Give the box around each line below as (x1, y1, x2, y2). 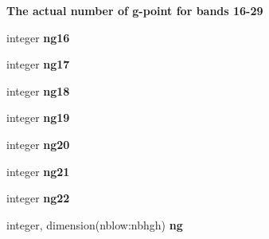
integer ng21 (6, 163, 70, 179)
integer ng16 (6, 29, 70, 45)
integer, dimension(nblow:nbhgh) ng (6, 216, 183, 233)
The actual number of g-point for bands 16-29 (6, 2, 263, 18)
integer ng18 (6, 82, 70, 99)
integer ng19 (6, 109, 70, 126)
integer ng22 (6, 190, 70, 206)
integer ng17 (6, 56, 70, 72)
